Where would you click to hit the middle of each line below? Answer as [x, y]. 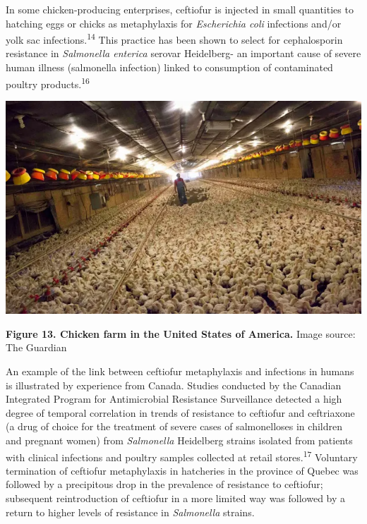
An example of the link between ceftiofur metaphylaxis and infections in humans [180, 371]
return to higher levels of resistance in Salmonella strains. [130, 512]
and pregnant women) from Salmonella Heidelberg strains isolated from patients [179, 440]
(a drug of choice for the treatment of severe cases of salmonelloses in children [174, 426]
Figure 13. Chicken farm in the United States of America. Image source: [181, 333]
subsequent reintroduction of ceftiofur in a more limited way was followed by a [176, 498]
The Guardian [36, 347]
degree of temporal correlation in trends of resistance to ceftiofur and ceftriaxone [180, 412]
